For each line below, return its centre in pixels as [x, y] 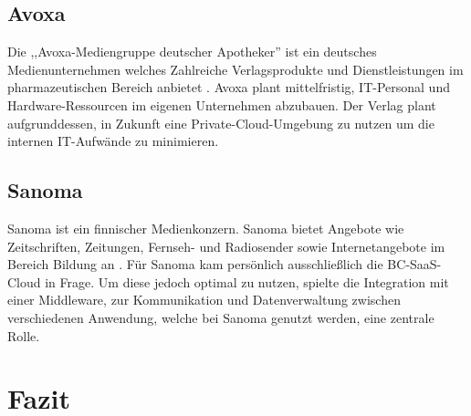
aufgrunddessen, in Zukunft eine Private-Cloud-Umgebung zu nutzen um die [221, 123]
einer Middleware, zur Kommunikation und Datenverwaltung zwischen [204, 300]
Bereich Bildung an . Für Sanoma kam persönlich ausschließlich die [195, 264]
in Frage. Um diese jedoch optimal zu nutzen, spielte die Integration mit [247, 281]
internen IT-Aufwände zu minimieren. [113, 141]
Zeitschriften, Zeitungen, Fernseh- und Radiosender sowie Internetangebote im [226, 246]
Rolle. [24, 335]
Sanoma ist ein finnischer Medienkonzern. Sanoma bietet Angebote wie [206, 228]
